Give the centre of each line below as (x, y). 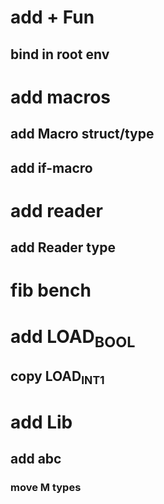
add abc (36, 459)
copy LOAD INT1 (57, 378)
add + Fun (52, 17)
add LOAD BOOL (73, 338)
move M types (46, 488)
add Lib (41, 422)
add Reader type (63, 247)
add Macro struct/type (82, 134)
